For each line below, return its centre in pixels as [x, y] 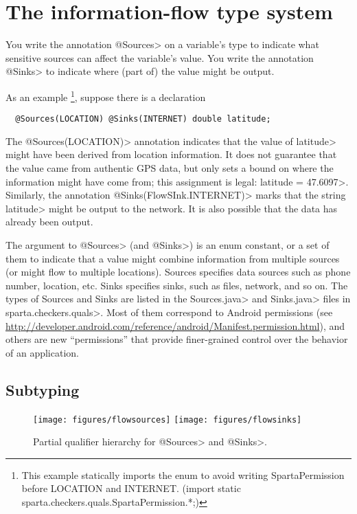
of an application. [42, 352]
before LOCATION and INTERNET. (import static [131, 488]
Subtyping [43, 389]
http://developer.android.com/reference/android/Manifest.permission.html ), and [175, 325]
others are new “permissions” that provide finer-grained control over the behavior [177, 339]
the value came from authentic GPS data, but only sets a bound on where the [170, 168]
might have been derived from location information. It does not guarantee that [171, 154]
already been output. [49, 222]
